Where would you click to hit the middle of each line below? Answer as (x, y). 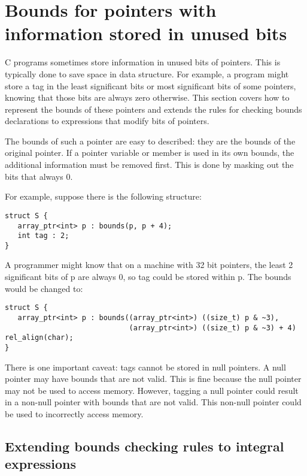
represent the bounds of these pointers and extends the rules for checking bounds (153, 109)
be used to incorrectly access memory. (74, 413)
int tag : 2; (43, 236)
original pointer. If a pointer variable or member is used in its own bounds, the (150, 153)
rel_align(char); (39, 338)
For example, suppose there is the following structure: (103, 196)
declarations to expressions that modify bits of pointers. (107, 121)
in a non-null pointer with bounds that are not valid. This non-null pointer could (153, 402)
